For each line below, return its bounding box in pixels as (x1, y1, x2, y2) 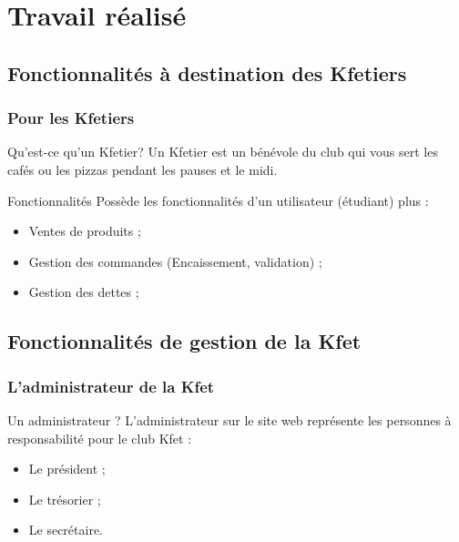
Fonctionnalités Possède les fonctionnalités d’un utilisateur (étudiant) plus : (7, 190, 429, 210)
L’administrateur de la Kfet (7, 374, 215, 397)
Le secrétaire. (28, 520, 104, 539)
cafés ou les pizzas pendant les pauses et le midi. (7, 159, 278, 179)
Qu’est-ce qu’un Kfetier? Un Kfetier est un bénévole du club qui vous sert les (7, 142, 438, 161)
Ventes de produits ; (28, 221, 141, 240)
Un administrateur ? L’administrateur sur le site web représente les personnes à (7, 410, 452, 429)
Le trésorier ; (28, 489, 101, 508)
